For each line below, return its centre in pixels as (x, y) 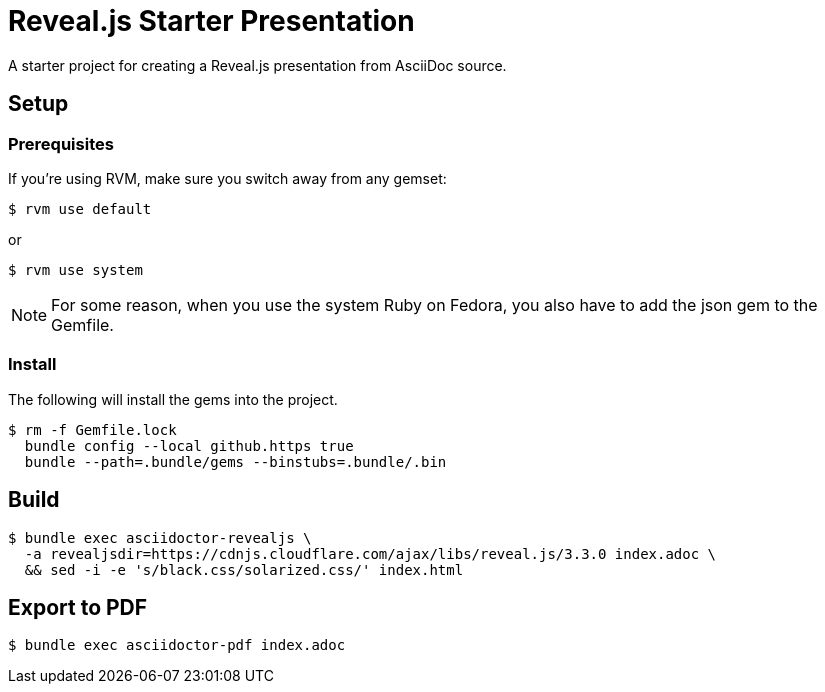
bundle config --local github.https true (189, 445)
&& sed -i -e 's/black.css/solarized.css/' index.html (244, 569)
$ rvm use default (80, 208)
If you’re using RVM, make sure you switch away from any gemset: (227, 178)
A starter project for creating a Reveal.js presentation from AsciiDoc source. (257, 65)
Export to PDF (78, 607)
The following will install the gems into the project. (173, 399)
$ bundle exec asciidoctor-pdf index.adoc (177, 645)
